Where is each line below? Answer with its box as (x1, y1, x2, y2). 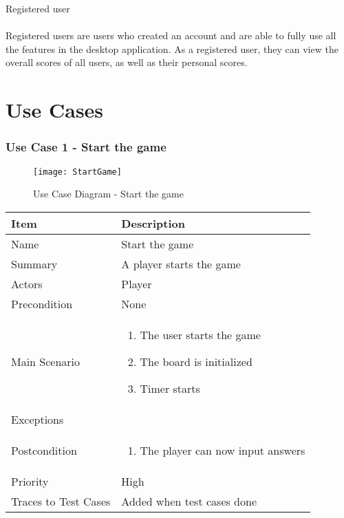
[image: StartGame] (33, 166, 122, 177)
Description (121, 215, 185, 231)
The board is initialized (140, 353, 252, 369)
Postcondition (11, 442, 77, 458)
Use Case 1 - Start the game (6, 138, 166, 155)
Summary (11, 255, 58, 272)
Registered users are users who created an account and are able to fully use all (6, 28, 336, 43)
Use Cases (6, 96, 104, 124)
